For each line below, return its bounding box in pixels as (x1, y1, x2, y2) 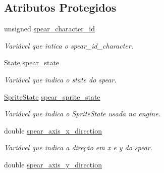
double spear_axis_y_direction (4, 159, 102, 169)
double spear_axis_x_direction (4, 125, 102, 136)
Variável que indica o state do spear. (4, 74, 117, 84)
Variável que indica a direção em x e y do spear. (4, 142, 153, 153)
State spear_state (4, 57, 60, 68)
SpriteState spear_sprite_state (4, 91, 100, 102)
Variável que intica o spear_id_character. (4, 40, 133, 51)
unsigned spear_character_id (4, 23, 95, 34)
